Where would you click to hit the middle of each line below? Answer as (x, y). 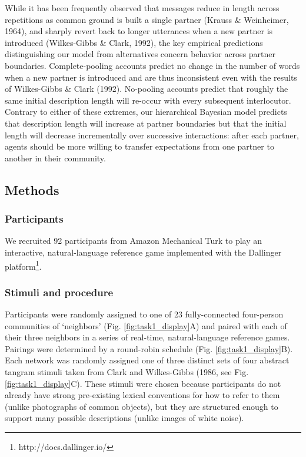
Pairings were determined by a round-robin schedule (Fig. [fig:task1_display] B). (149, 348)
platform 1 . (23, 265)
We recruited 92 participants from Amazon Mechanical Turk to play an (134, 241)
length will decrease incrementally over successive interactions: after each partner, (152, 135)
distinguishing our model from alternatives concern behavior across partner (140, 54)
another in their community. (55, 158)
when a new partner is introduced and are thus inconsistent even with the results (151, 77)
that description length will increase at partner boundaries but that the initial (146, 123)
